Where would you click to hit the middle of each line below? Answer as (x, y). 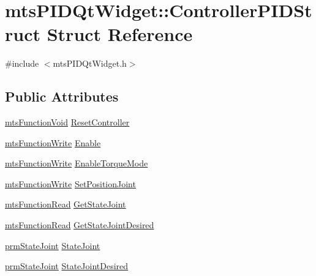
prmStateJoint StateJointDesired (67, 266)
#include (22, 63)
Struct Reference (120, 34)
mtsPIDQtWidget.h (90, 63)
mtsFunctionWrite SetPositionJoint (70, 183)
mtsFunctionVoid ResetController (67, 122)
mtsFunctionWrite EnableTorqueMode (77, 163)
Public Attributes (62, 96)
